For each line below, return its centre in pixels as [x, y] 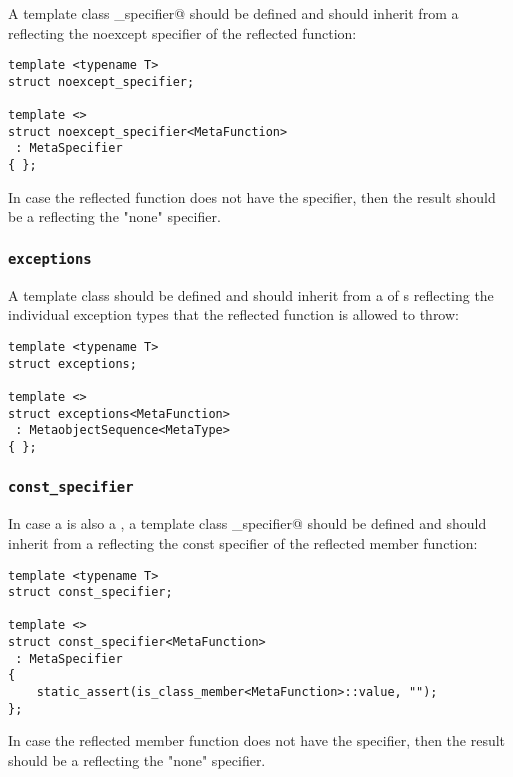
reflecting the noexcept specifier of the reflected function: [182, 32]
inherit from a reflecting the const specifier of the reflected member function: [243, 542]
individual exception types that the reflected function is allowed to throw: [233, 314]
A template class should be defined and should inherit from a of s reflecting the [251, 294]
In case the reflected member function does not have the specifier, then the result [257, 740]
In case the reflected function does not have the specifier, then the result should [252, 196]
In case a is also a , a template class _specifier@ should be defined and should [247, 523]
